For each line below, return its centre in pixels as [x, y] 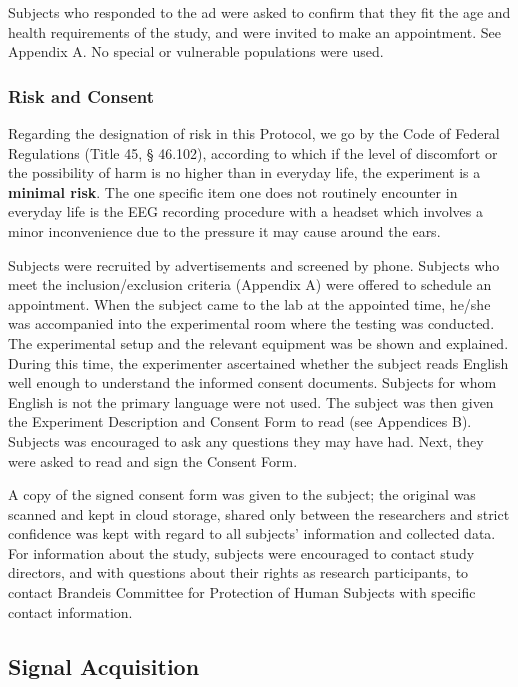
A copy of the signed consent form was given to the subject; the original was [242, 494]
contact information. [70, 611]
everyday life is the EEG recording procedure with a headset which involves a [245, 211]
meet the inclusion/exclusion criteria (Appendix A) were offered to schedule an [250, 284]
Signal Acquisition [104, 665]
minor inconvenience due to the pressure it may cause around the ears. [224, 230]
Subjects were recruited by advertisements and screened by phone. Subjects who [254, 264]
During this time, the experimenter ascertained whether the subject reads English [258, 362]
